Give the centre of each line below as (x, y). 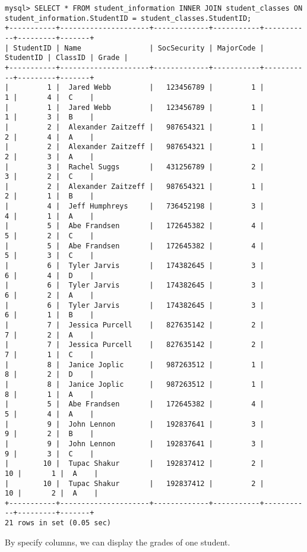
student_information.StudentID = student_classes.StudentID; (128, 18)
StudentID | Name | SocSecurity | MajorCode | (139, 48)
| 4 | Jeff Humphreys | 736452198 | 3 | (134, 206)
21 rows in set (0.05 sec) (58, 523)
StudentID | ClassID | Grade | (67, 58)
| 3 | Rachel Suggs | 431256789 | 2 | (134, 167)
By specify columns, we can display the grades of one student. (118, 542)
